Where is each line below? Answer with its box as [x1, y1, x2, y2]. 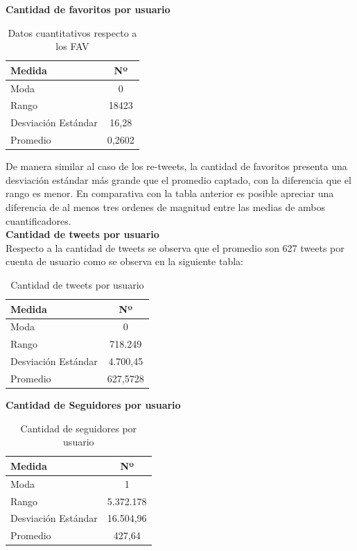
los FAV [55, 39, 89, 53]
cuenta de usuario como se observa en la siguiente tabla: [6, 254, 243, 269]
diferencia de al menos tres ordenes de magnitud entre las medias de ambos [6, 200, 326, 214]
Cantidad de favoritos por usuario [6, 2, 171, 16]
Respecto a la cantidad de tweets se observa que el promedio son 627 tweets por [6, 240, 345, 255]
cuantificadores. [6, 213, 71, 228]
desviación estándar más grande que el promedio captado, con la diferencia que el [6, 172, 351, 187]
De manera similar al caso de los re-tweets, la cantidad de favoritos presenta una [6, 159, 347, 173]
